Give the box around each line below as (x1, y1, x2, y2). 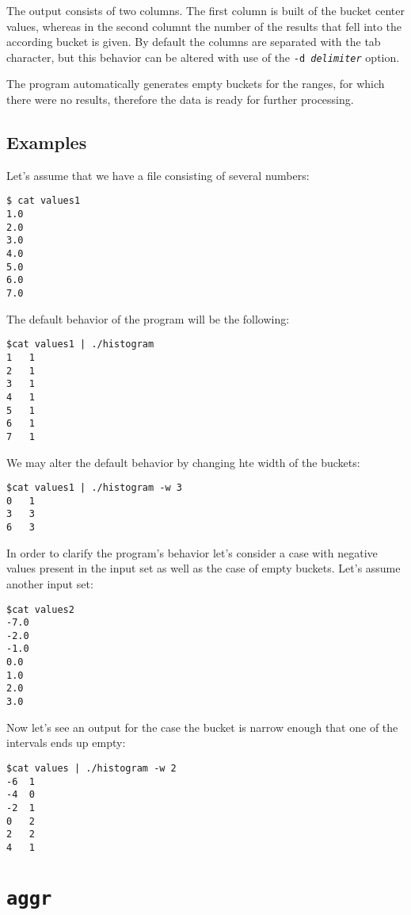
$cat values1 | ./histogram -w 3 (6, 482, 182, 494)
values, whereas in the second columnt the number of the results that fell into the (6, 17, 402, 34)
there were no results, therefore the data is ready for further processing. (6, 91, 354, 108)
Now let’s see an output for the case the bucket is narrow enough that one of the (6, 718, 398, 735)
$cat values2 (6, 603, 74, 615)
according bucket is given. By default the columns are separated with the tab (6, 33, 381, 50)
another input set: (6, 575, 93, 591)
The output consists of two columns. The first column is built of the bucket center (6, 2, 405, 18)
